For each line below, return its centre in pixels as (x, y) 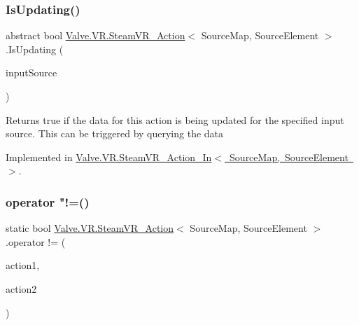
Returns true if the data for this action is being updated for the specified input (175, 119)
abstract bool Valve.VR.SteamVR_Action (96, 35)
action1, (23, 265)
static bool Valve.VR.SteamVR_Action (90, 228)
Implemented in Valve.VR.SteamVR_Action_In (109, 157)
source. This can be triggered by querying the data (115, 133)
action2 (21, 288)
